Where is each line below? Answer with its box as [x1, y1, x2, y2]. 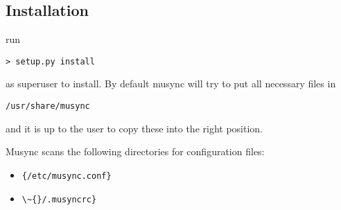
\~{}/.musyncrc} [21, 194, 97, 204]
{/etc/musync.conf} [21, 170, 112, 181]
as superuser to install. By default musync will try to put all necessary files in [6, 76, 336, 91]
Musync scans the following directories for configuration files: [6, 144, 265, 159]
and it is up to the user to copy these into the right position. [6, 121, 263, 135]
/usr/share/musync [6, 101, 90, 112]
